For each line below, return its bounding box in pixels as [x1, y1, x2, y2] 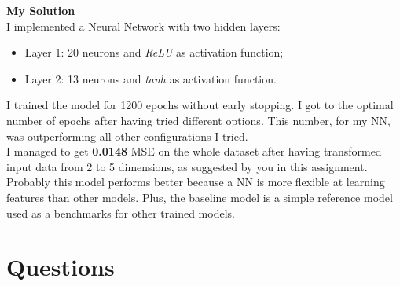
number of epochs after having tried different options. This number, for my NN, [6, 112, 391, 128]
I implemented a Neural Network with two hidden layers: [6, 17, 281, 34]
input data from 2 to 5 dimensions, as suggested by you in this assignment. [6, 158, 368, 174]
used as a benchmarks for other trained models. [6, 204, 235, 221]
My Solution [6, 2, 75, 18]
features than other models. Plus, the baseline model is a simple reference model [6, 189, 393, 205]
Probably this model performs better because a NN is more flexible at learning [6, 174, 385, 190]
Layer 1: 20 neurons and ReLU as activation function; [24, 44, 284, 60]
